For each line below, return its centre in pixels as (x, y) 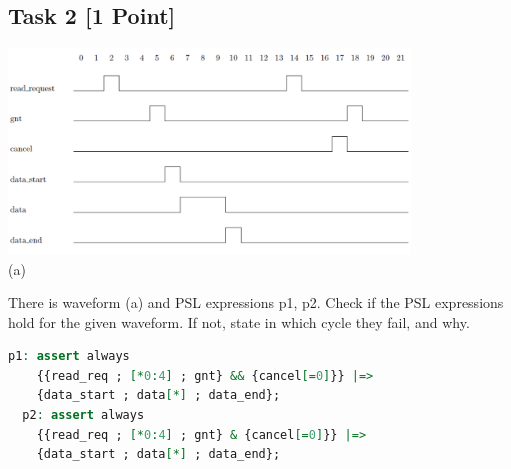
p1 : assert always (69, 356)
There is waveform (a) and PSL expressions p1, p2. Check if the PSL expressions (256, 302)
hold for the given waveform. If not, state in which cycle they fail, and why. (239, 321)
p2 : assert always (83, 415)
